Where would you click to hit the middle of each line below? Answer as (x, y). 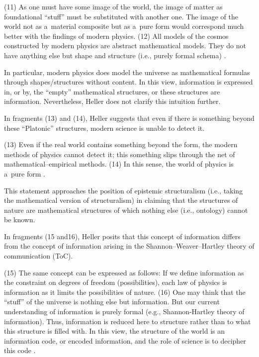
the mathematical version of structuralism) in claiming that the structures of (121, 200)
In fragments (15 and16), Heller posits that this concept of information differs (122, 236)
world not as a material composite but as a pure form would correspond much (124, 26)
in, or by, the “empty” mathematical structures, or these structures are (112, 91)
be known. (20, 220)
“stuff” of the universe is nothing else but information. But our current (112, 302)
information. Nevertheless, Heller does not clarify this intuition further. (112, 101)
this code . (20, 350)
